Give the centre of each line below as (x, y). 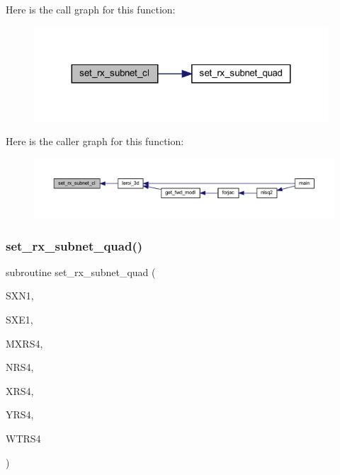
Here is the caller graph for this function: (95, 141)
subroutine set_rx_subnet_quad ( (81, 271)
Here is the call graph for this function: (91, 9)
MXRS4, (24, 343)
